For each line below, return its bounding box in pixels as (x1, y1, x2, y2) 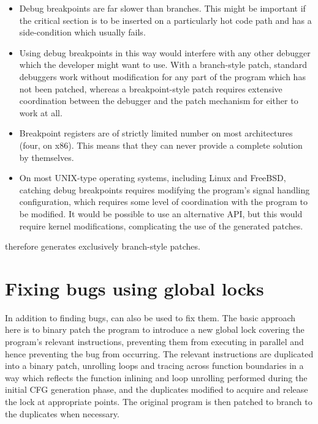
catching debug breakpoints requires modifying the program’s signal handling (19, 183, 310, 196)
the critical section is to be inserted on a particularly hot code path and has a (19, 13, 312, 26)
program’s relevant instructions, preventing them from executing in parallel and (5, 335, 304, 348)
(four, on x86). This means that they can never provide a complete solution (19, 138, 303, 151)
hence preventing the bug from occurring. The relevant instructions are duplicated (5, 347, 314, 360)
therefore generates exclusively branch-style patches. (5, 240, 200, 253)
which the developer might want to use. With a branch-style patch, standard (19, 58, 308, 71)
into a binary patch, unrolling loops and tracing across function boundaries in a (5, 359, 304, 372)
